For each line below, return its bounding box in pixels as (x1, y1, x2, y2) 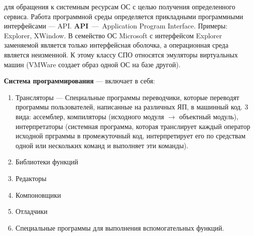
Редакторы (15, 173, 47, 183)
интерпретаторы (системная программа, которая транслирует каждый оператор (15, 121, 251, 131)
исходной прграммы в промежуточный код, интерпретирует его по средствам (15, 131, 246, 141)
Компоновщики (15, 189, 61, 200)
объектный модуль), (179, 111, 239, 121)
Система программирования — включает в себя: (4, 76, 155, 86)
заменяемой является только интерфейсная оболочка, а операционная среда (4, 40, 229, 50)
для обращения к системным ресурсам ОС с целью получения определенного (4, 1, 235, 11)
